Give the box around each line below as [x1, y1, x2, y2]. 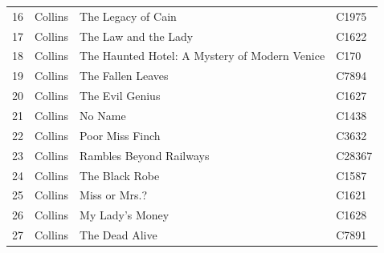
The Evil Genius [80, 87, 161, 104]
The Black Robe [80, 167, 160, 183]
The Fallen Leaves [80, 67, 169, 84]
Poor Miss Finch [80, 127, 161, 143]
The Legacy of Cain [80, 7, 177, 24]
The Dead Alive [80, 227, 157, 243]
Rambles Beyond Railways [80, 147, 210, 163]
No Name [80, 106, 126, 123]
